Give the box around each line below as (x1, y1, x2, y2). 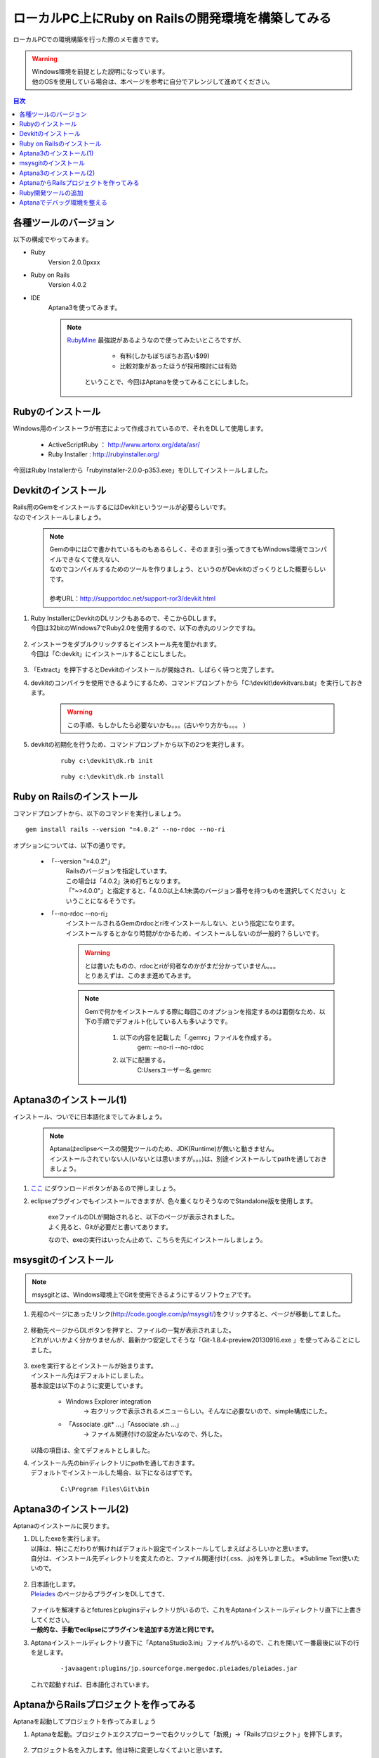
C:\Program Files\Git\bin (60, 1484, 150, 1493)
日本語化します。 (30, 1579, 80, 1589)
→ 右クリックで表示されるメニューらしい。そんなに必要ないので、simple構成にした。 (83, 1407, 331, 1416)
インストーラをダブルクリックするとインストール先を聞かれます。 (30, 640, 221, 648)
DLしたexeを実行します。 (30, 1534, 104, 1543)
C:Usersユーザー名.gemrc (137, 1065, 212, 1074)
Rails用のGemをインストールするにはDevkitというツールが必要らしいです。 (13, 503, 230, 511)
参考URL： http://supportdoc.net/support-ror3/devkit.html (49, 594, 216, 603)
